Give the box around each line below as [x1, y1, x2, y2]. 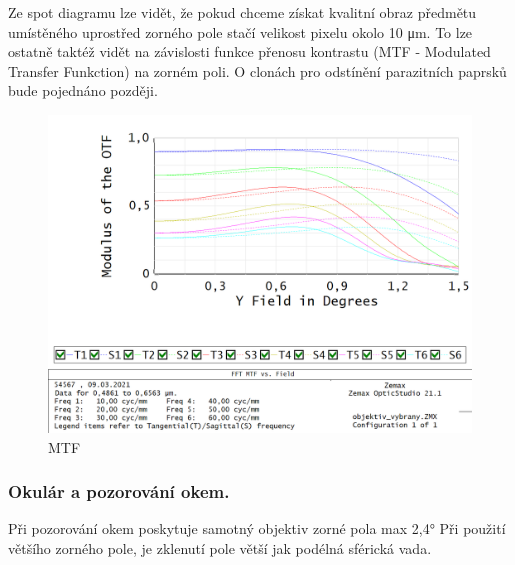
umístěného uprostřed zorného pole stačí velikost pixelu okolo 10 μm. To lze [8, 21, 473, 42]
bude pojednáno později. [8, 80, 158, 101]
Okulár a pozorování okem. [8, 479, 230, 504]
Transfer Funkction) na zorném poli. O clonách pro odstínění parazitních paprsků [8, 60, 507, 81]
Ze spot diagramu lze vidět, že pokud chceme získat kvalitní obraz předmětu [8, 2, 477, 22]
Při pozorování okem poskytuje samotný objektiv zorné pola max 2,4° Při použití [8, 518, 506, 539]
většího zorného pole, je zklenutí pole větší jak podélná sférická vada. [8, 537, 432, 558]
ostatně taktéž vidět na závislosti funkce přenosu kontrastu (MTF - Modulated [8, 41, 491, 62]
